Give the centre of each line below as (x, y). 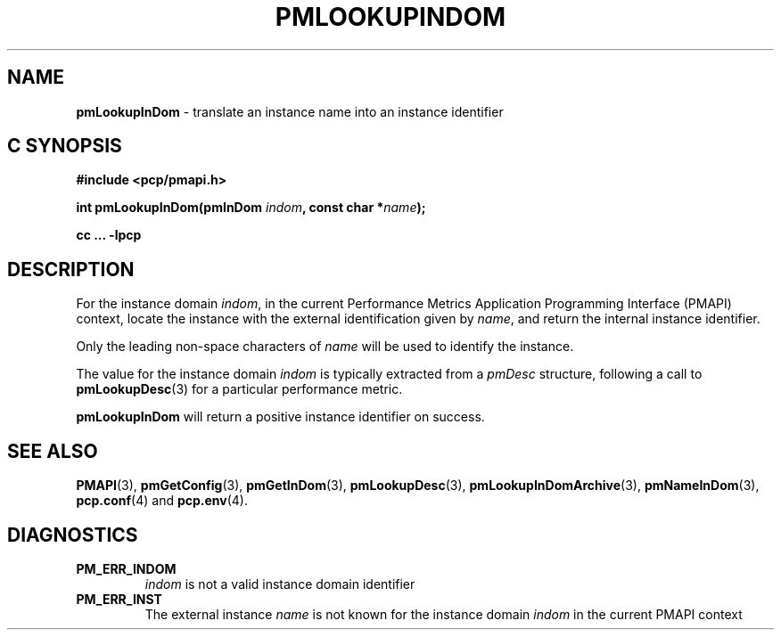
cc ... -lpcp (109, 235)
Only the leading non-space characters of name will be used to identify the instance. (325, 347)
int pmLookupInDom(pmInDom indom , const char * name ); (251, 208)
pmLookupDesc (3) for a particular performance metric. (239, 389)
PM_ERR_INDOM (126, 568)
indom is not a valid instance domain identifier (280, 584)
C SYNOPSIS (65, 146)
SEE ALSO (53, 451)
